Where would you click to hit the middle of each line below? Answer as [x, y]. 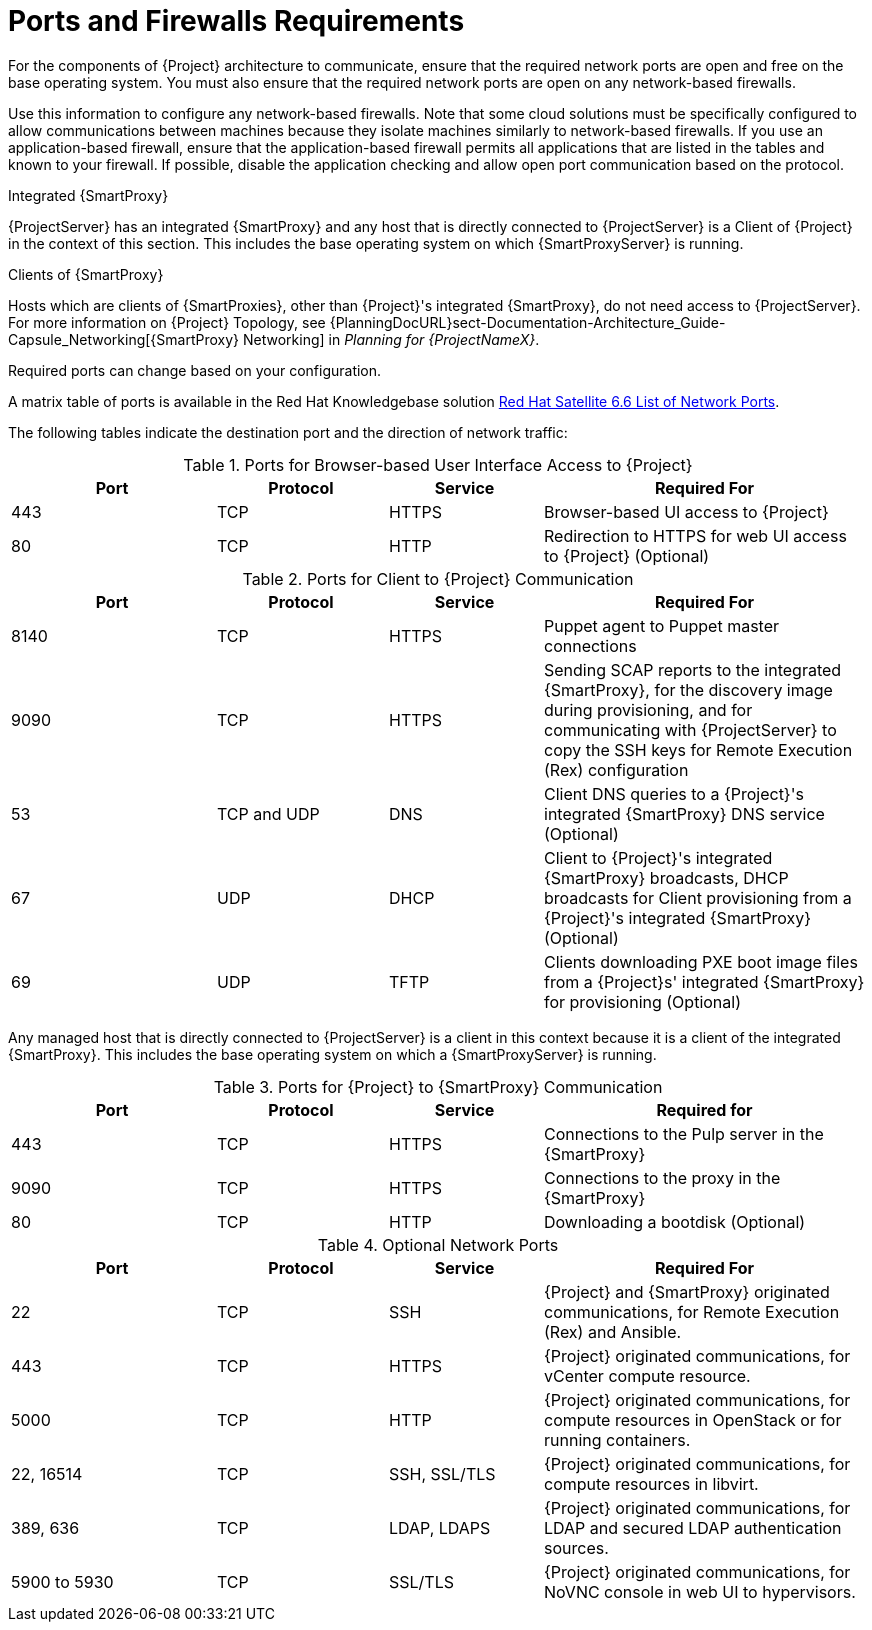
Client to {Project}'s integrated [658, 857]
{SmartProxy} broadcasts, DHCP [666, 877]
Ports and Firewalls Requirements [236, 21]
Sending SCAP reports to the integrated [693, 669]
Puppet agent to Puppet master [662, 625]
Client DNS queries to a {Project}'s [674, 793]
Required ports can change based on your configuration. [195, 370]
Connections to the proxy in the [662, 1177]
